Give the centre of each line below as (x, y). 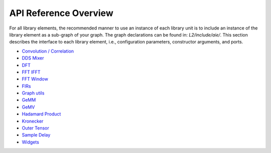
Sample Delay (36, 135)
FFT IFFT (31, 72)
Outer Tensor (36, 128)
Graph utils (33, 93)
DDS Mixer (33, 58)
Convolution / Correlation (48, 51)
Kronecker (33, 121)
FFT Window (35, 79)
